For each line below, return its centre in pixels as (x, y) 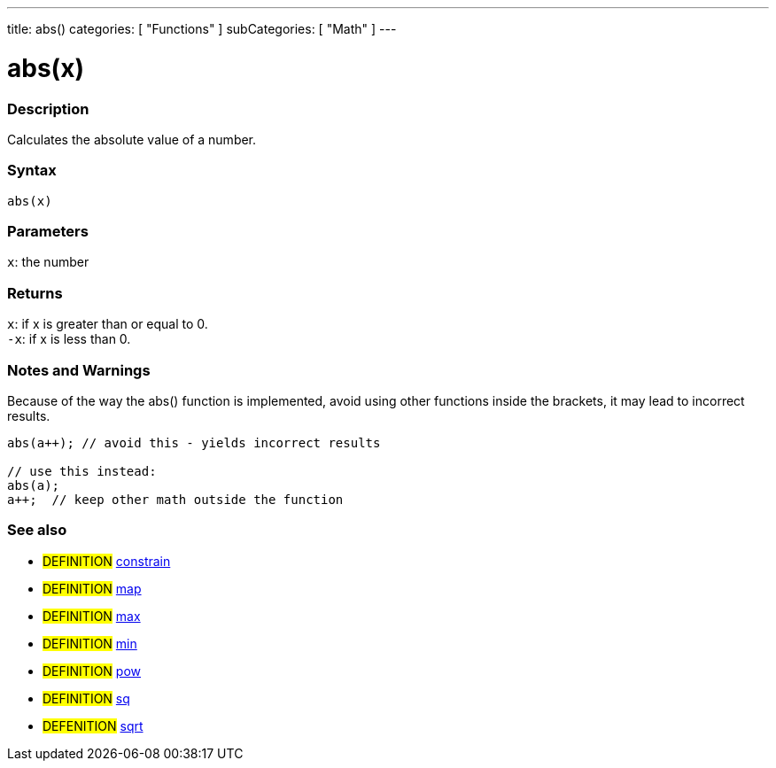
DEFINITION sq (86, 698)
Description (48, 109)
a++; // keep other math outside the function (175, 499)
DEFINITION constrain (107, 561)
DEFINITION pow (92, 671)
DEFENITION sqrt (93, 725)
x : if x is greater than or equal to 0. (108, 324)
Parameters (48, 231)
